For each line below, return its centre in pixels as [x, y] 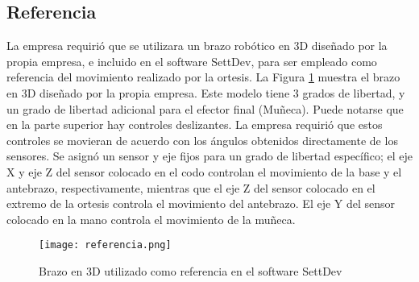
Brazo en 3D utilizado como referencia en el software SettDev [191, 270]
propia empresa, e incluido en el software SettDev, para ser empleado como [192, 61]
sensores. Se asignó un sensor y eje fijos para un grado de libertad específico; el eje [209, 156]
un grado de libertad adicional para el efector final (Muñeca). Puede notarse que [205, 108]
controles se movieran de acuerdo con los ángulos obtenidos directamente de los [202, 140]
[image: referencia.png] [105, 245]
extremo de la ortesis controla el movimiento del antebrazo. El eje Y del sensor [201, 203]
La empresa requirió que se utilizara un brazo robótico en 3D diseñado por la [197, 46]
